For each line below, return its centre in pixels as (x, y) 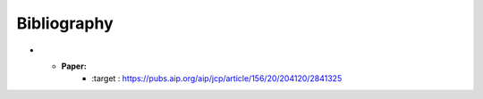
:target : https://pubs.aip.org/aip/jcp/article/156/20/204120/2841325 (217, 78)
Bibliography (65, 23)
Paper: (74, 66)
